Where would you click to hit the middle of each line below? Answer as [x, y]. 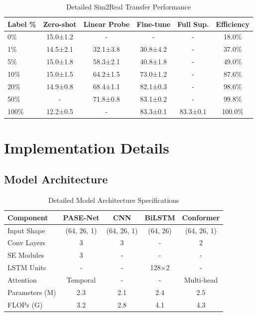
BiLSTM [160, 217]
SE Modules [26, 255]
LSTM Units [27, 267]
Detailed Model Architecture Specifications [114, 200]
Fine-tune [154, 24]
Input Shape [26, 230]
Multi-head [201, 279]
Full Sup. [193, 24]
